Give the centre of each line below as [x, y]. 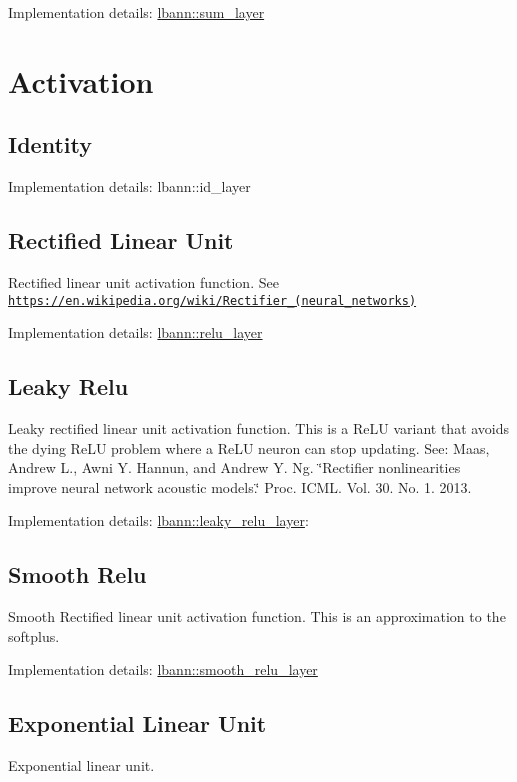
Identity [50, 144]
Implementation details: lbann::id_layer [129, 186]
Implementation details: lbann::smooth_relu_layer [163, 669]
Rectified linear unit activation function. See [143, 281]
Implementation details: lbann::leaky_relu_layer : [158, 520]
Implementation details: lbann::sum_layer [136, 12]
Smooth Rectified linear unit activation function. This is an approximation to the [257, 616]
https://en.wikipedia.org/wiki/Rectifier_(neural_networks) [212, 300]
